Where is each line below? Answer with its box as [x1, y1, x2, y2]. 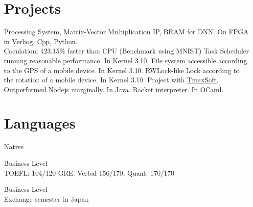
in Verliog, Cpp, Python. [4, 36, 78, 46]
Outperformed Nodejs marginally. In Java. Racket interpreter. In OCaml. [4, 84, 224, 94]
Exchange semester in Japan [4, 193, 89, 204]
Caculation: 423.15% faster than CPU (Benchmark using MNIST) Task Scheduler [4, 46, 249, 56]
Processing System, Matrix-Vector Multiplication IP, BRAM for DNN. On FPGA [4, 26, 249, 37]
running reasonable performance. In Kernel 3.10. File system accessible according [4, 55, 247, 65]
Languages [4, 113, 76, 133]
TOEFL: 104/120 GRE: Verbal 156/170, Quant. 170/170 [4, 167, 175, 178]
